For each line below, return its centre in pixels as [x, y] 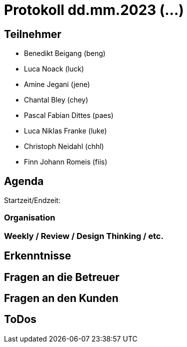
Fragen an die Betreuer [62, 277]
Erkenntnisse [38, 256]
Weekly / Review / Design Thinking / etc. [84, 236]
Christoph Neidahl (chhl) [64, 146]
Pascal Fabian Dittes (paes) [69, 115]
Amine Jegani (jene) [57, 84]
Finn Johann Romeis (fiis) [66, 162]
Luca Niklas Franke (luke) [66, 131]
